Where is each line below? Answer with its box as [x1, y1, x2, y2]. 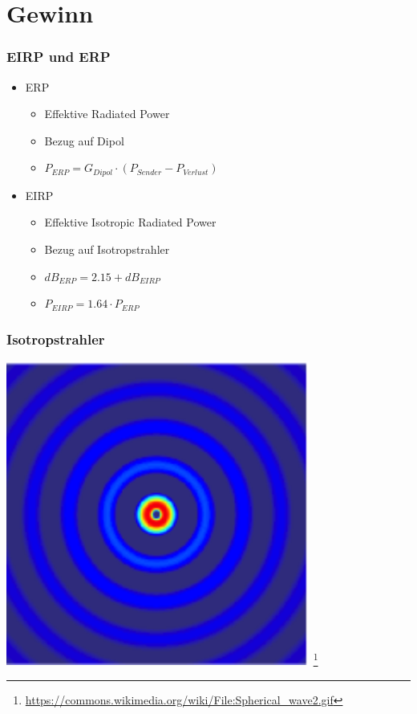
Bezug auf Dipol [44, 132, 124, 149]
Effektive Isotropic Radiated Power [44, 214, 217, 231]
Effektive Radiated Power [44, 105, 170, 122]
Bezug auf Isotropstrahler [44, 241, 170, 258]
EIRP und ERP [6, 47, 111, 67]
